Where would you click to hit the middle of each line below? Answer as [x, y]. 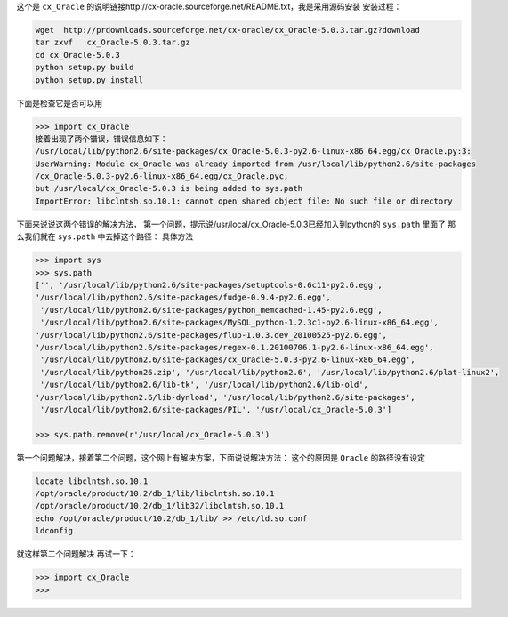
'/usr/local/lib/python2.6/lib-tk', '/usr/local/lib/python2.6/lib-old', [205, 385]
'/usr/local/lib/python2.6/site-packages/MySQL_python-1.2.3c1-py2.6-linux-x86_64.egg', [240, 323]
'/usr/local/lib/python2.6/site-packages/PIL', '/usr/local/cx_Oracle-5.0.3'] [216, 409]
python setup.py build [85, 68]
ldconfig [54, 531]
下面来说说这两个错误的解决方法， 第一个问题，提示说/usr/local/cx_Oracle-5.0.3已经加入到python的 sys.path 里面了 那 [236, 224]
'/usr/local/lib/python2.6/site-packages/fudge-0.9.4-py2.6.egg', [183, 297]
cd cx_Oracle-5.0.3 [77, 55]
